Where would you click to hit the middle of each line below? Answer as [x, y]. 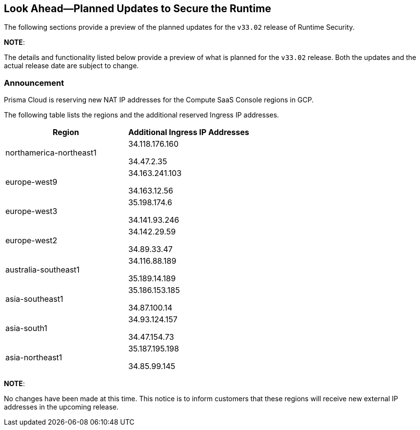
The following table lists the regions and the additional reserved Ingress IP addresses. [141, 115]
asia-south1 [26, 328]
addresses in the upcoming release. [61, 407]
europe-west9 [31, 182]
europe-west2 [31, 241]
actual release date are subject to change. [71, 66]
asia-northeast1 [34, 358]
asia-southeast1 [34, 299]
